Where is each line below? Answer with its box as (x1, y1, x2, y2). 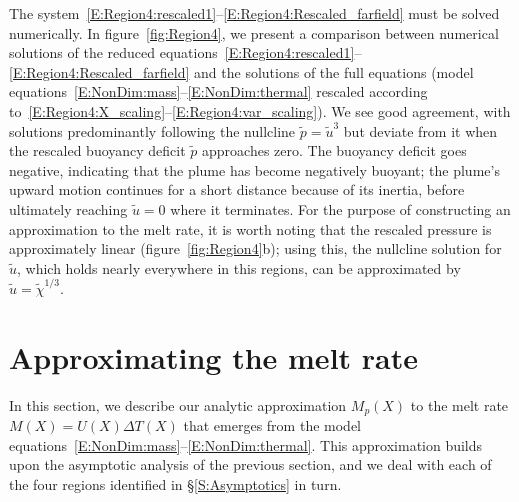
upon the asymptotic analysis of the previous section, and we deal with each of (9, 454, 492, 475)
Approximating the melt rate (9, 336, 418, 377)
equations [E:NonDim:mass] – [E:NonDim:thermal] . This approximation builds (9, 434, 483, 455)
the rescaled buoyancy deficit (9, 140, 186, 161)
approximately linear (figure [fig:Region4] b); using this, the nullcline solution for (9, 238, 502, 259)
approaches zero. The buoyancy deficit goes (202, 140, 467, 161)
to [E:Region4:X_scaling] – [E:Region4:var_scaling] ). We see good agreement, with (9, 100, 511, 121)
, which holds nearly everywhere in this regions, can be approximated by (17, 257, 461, 278)
